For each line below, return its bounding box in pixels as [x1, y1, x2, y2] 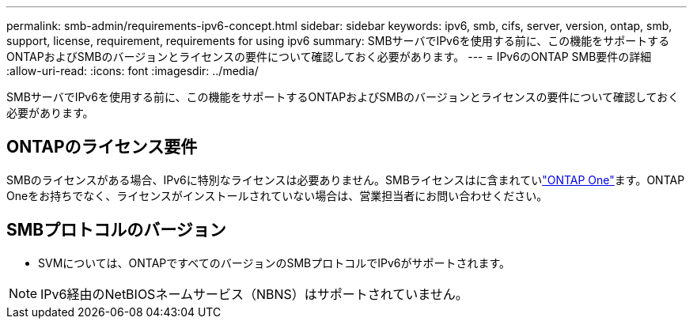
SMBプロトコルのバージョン [6, 220, 226, 240]
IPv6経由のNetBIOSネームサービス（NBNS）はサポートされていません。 [40, 285, 468, 302]
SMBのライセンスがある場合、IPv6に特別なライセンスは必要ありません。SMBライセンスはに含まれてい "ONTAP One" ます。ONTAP [6, 172, 685, 187]
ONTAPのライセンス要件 [6, 137, 198, 157]
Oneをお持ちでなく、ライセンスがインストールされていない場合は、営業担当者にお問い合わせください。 [6, 188, 548, 202]
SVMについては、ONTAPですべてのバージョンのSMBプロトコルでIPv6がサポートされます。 [38, 255, 511, 270]
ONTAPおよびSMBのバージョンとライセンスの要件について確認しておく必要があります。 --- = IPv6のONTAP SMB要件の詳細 [6, 50, 652, 63]
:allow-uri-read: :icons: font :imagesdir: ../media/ [6, 64, 259, 77]
